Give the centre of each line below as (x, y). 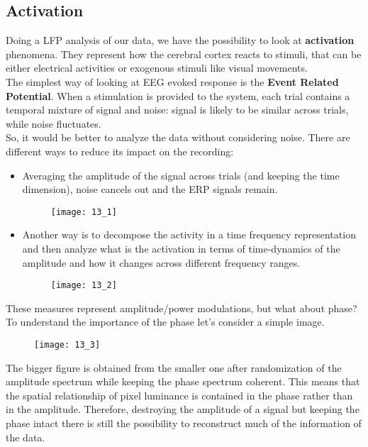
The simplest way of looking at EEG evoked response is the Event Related (172, 81)
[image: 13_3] (67, 345)
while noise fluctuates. (54, 123)
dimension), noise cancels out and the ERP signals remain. (150, 189)
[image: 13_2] (84, 286)
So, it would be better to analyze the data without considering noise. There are (178, 137)
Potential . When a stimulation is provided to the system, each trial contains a (178, 95)
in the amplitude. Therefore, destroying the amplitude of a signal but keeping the (183, 409)
